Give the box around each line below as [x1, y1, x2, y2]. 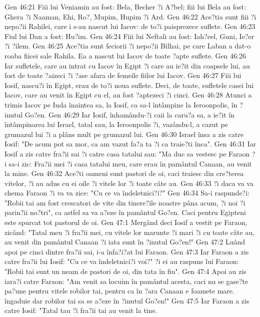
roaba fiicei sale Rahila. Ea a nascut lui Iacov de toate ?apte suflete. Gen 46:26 [4, 50, 246, 60]
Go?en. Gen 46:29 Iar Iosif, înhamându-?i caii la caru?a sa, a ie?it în [24, 109, 235, 119]
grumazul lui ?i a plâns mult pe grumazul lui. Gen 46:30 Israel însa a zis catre [4, 128, 244, 139]
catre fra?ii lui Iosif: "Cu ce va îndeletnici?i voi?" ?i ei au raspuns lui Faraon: [4, 256, 239, 266]
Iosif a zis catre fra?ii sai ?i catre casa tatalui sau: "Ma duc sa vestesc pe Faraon [4, 148, 250, 158]
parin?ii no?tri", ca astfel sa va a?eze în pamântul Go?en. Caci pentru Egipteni [4, 207, 246, 217]
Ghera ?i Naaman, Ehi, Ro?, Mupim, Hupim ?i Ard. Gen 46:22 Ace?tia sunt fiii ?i [4, 11, 256, 21]
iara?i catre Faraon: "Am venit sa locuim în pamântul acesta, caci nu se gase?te [4, 275, 248, 286]
